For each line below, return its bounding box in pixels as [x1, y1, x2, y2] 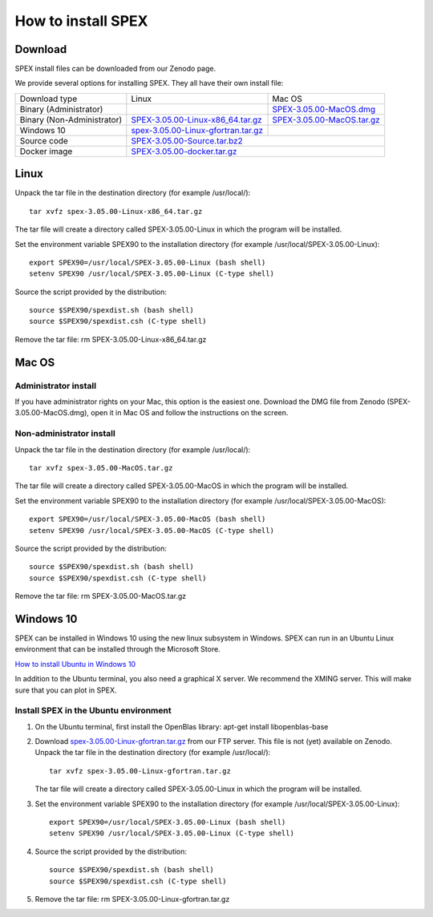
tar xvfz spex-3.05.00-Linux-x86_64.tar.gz [29, 207, 203, 216]
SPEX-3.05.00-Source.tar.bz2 [131, 135, 244, 146]
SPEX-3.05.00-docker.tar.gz [131, 145, 237, 156]
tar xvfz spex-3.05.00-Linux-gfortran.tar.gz [49, 766, 232, 775]
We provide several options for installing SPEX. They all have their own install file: [14, 79, 284, 88]
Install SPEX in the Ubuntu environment [14, 705, 172, 717]
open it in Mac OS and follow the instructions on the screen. [91, 408, 289, 418]
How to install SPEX [14, 12, 148, 30]
